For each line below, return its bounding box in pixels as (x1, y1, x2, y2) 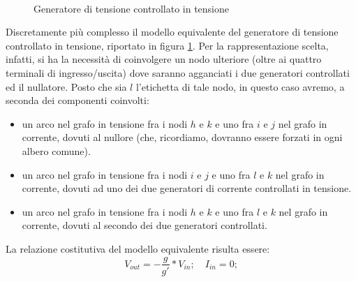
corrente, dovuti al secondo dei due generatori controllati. (22, 218, 267, 232)
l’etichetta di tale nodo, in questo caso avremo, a (135, 79, 345, 94)
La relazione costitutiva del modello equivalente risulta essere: (6, 241, 270, 255)
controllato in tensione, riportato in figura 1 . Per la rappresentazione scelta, (6, 38, 329, 52)
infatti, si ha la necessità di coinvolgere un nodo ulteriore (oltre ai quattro (6, 52, 322, 66)
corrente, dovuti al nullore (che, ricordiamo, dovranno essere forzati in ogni (22, 130, 343, 144)
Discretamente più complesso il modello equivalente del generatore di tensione (6, 24, 339, 39)
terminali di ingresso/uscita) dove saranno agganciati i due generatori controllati (6, 65, 350, 80)
